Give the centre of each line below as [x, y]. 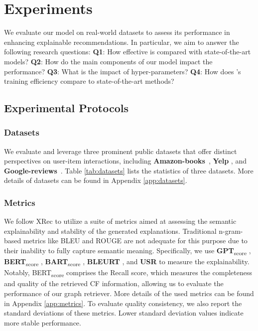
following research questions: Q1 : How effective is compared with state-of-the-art [128, 52]
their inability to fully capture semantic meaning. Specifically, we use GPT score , [128, 251]
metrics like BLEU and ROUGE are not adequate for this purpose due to [135, 241]
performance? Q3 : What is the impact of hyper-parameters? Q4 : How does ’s [123, 71]
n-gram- [231, 231]
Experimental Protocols [66, 108]
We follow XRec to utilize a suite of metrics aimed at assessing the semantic [120, 221]
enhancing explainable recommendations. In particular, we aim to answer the [122, 42]
